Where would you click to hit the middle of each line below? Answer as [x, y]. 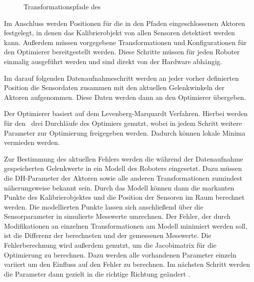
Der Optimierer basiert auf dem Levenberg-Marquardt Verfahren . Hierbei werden [126, 113]
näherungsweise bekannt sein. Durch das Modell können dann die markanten [119, 187]
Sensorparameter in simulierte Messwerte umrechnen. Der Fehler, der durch [117, 216]
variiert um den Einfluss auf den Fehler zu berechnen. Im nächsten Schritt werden [127, 264]
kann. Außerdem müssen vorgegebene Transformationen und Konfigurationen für [125, 42]
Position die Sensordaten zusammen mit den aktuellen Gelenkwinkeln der [114, 87]
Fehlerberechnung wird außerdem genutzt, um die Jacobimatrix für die [110, 245]
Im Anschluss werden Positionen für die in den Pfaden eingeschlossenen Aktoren [125, 23]
